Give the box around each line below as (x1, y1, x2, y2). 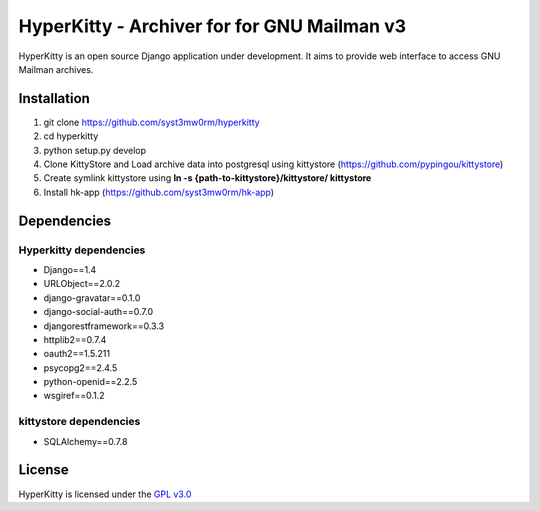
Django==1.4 (43, 263, 97, 275)
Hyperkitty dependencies (18, 243, 146, 257)
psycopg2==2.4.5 (43, 361, 118, 374)
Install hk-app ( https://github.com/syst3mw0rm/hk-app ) (43, 186, 275, 198)
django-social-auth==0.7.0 (43, 306, 154, 318)
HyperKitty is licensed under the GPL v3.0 (18, 488, 192, 500)
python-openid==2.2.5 (43, 376, 138, 388)
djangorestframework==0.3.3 (43, 320, 165, 332)
